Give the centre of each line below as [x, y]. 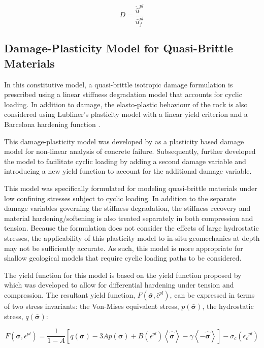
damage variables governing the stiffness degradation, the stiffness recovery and [127, 208]
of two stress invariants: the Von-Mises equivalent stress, [92, 306]
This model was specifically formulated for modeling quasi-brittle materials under [131, 188]
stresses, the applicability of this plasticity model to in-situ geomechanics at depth [132, 238]
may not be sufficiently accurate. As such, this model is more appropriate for [124, 248]
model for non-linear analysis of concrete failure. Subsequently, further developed [130, 151]
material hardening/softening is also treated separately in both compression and [129, 218]
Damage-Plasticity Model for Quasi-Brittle [119, 48]
